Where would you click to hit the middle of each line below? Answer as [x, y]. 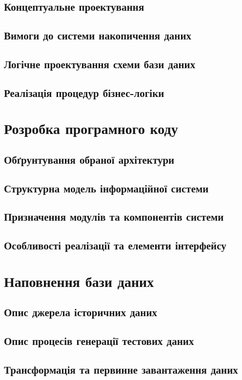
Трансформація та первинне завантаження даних [121, 369]
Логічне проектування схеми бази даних [100, 64]
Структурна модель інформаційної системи [106, 188]
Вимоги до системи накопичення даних [98, 35]
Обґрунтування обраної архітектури [89, 159]
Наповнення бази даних [79, 281]
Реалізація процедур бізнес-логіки [84, 92]
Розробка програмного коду [91, 128]
